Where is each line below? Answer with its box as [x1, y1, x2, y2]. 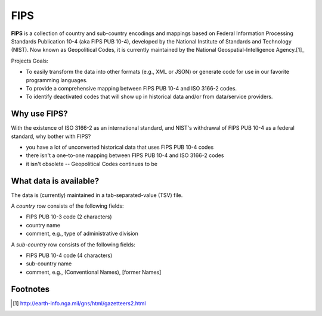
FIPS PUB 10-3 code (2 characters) [26, 213, 113, 220]
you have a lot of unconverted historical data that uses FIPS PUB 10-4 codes [26, 143, 214, 151]
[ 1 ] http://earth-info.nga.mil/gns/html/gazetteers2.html [13, 299, 146, 306]
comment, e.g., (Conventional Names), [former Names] [26, 268, 162, 276]
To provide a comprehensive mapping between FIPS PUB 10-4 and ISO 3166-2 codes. [26, 85, 237, 92]
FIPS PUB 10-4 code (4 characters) [26, 252, 113, 259]
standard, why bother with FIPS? [11, 133, 91, 140]
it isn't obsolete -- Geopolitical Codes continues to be [26, 160, 158, 167]
